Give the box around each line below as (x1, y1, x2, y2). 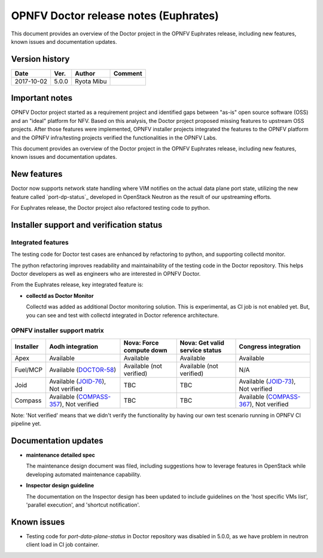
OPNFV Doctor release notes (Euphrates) (11, 9, 220, 22)
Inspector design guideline (26, 482, 95, 489)
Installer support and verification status (11, 219, 163, 230)
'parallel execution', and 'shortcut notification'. (26, 501, 140, 508)
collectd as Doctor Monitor (26, 292, 94, 299)
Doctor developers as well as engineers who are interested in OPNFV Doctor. (11, 270, 201, 277)
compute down (123, 346, 167, 354)
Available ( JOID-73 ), (239, 377, 296, 385)
